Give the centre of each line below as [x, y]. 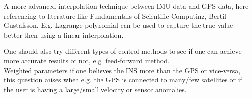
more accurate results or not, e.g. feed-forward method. [87, 60]
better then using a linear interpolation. [64, 34]
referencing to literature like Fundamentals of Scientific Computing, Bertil [115, 15]
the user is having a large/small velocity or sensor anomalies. [95, 89]
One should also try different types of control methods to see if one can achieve [123, 51]
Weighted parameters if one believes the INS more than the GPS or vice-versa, [122, 70]
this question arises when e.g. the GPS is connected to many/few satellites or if [123, 80]
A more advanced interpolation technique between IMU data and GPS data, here [126, 6]
